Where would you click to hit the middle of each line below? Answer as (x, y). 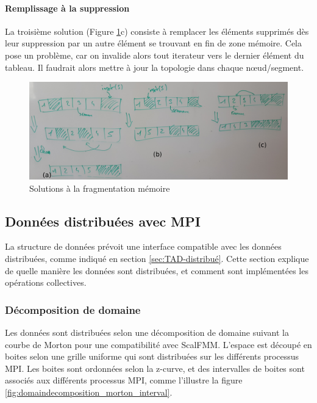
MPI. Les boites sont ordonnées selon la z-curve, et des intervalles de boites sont (155, 368)
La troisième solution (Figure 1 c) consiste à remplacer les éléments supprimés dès (157, 31)
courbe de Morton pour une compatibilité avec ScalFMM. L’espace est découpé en (158, 344)
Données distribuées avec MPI (103, 221)
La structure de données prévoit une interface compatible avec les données (143, 246)
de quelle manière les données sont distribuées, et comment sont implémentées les (157, 270)
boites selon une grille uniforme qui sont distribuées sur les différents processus (152, 356)
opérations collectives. (46, 282)
